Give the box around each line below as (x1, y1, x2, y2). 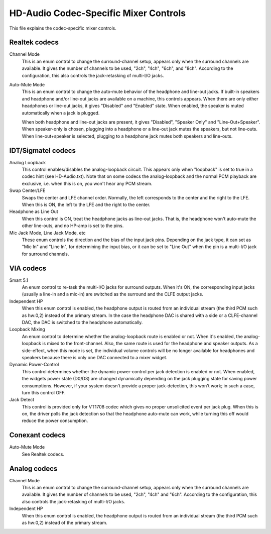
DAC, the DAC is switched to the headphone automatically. (22, 319, 143, 325)
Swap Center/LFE (9, 187, 46, 193)
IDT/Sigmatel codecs (9, 146, 76, 155)
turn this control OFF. (22, 389, 66, 395)
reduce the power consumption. (22, 417, 88, 424)
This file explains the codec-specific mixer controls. (9, 25, 116, 31)
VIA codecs (9, 264, 47, 272)
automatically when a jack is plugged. (22, 110, 100, 116)
